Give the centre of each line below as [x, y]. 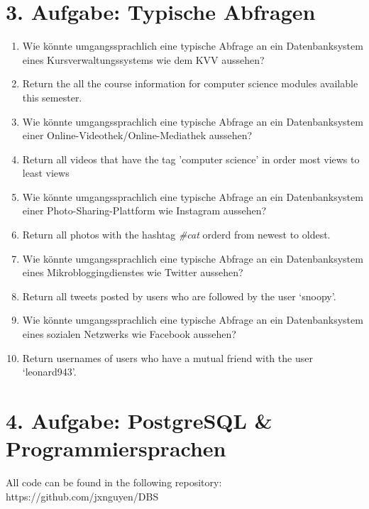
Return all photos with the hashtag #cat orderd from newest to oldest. [176, 235]
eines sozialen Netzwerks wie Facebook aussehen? [129, 334]
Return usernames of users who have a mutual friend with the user [167, 357]
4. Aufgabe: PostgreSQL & [139, 420]
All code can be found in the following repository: [114, 482]
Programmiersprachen [116, 448]
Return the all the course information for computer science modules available [190, 83]
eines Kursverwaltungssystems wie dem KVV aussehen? [143, 59]
